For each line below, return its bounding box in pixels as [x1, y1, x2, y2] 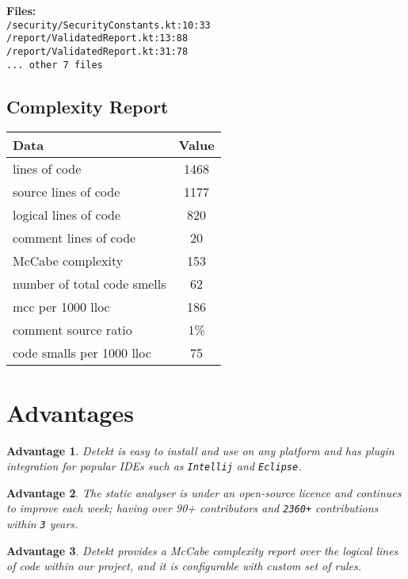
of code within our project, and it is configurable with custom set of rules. [6, 558, 362, 574]
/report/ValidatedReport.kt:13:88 [6, 33, 189, 44]
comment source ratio [13, 320, 132, 339]
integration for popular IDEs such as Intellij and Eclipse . [6, 458, 302, 474]
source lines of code [13, 182, 120, 201]
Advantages [6, 396, 134, 428]
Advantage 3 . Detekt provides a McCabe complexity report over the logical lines [6, 542, 398, 558]
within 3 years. [6, 516, 78, 532]
